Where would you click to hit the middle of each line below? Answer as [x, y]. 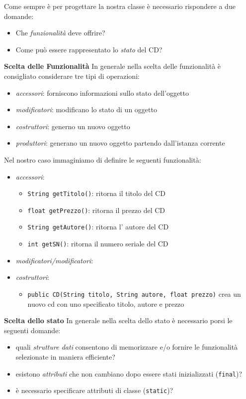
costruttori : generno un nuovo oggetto [73, 126]
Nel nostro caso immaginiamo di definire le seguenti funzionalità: [103, 159]
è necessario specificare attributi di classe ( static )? [94, 390]
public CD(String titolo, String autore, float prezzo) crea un [134, 294]
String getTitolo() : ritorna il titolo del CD [96, 193]
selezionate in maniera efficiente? [65, 356]
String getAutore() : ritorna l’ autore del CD [98, 227]
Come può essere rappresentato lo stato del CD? [89, 49]
